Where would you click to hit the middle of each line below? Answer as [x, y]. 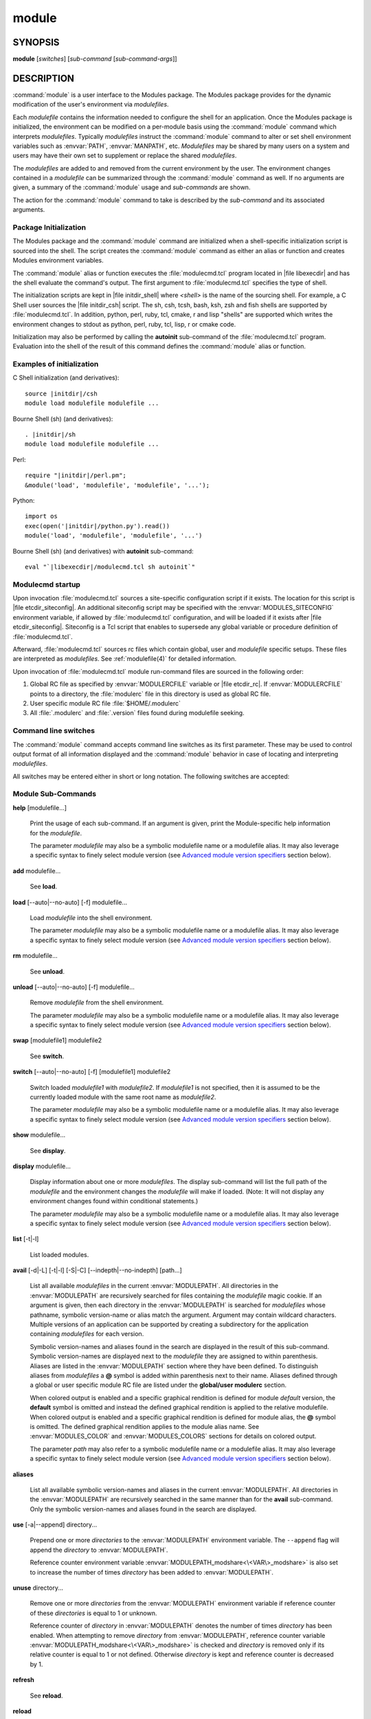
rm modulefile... [35, 956]
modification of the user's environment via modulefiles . [91, 105]
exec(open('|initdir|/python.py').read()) [98, 526]
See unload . [47, 971]
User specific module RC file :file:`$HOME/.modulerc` [105, 703]
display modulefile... [42, 1166]
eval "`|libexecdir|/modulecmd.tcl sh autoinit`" [110, 567]
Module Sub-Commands [54, 794]
